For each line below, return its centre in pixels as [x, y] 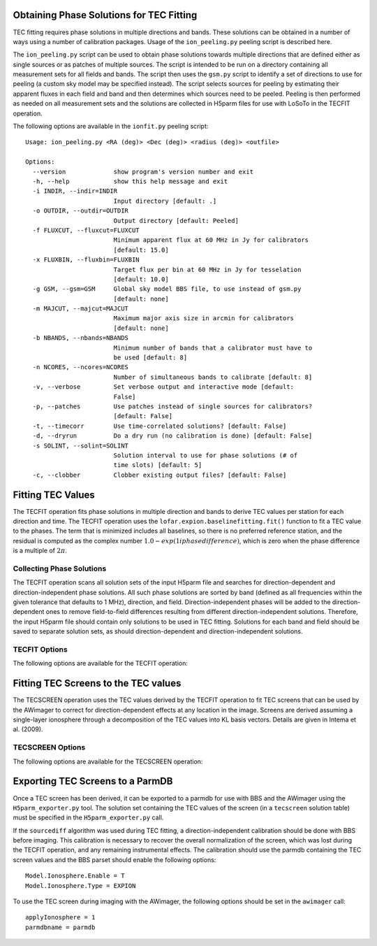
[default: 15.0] [141, 250]
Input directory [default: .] [165, 201]
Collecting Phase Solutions [60, 568]
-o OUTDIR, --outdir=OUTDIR [81, 211]
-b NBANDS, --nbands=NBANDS [81, 338]
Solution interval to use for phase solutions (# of [206, 455]
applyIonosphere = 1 [60, 917]
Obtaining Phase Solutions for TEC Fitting [105, 15]
